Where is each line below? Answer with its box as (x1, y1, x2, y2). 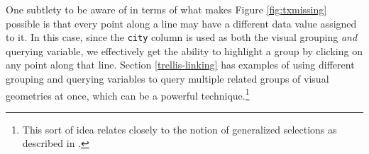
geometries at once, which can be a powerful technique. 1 (6, 85, 250, 102)
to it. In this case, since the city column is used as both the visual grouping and (6, 30, 358, 45)
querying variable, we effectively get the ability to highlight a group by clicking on (6, 43, 363, 58)
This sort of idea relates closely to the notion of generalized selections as (22, 122, 337, 136)
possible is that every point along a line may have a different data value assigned (6, 16, 357, 30)
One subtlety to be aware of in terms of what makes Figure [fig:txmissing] (6, 2, 327, 16)
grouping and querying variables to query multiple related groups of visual (6, 71, 329, 86)
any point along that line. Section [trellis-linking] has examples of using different (6, 57, 355, 72)
